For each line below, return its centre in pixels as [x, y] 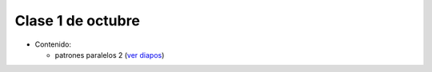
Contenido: [53, 44]
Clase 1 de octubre [77, 21]
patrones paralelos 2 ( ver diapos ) [110, 55]
